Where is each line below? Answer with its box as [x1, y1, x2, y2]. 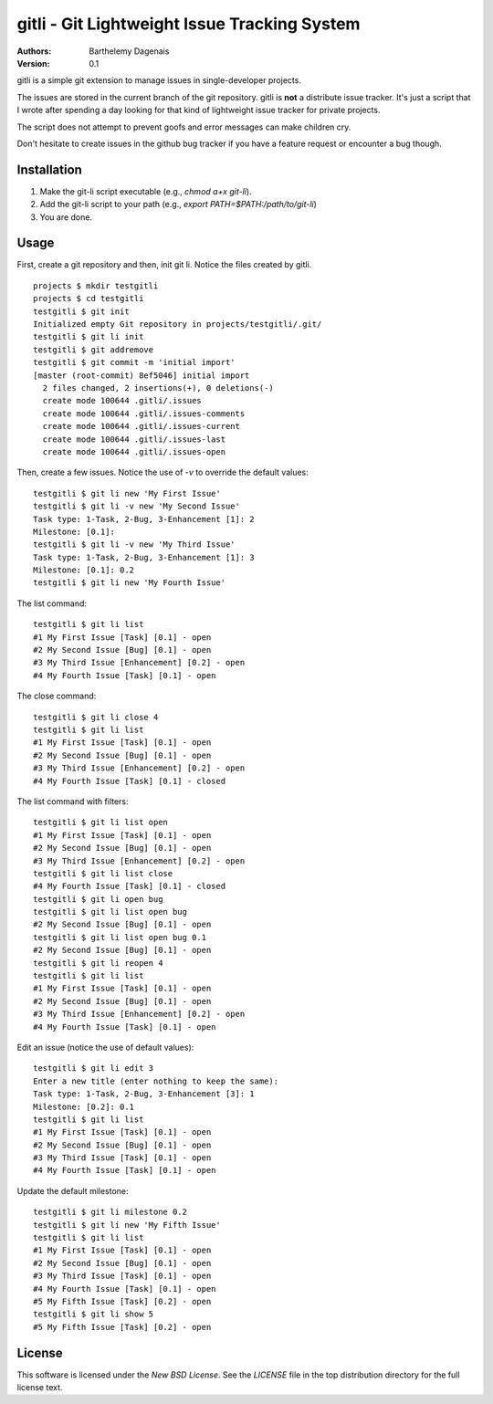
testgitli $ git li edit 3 [33, 1063, 154, 1074]
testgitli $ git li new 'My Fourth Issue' [33, 578, 226, 588]
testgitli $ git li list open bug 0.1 [33, 932, 207, 942]
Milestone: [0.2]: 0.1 [33, 1101, 135, 1112]
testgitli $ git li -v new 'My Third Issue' [33, 540, 236, 550]
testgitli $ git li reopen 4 [33, 958, 163, 968]
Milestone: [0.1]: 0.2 [33, 565, 135, 575]
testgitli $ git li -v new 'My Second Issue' [33, 501, 241, 511]
